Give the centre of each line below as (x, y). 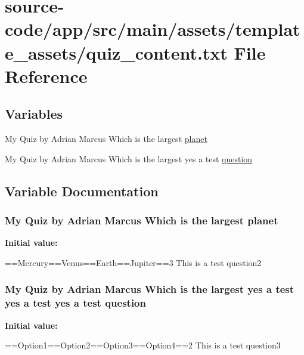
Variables (34, 114)
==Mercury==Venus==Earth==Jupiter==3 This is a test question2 (133, 262)
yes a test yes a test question (75, 303)
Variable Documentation (82, 191)
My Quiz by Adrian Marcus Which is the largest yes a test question (129, 158)
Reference (46, 75)
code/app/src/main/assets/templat (153, 29)
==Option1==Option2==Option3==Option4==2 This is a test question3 (143, 345)
